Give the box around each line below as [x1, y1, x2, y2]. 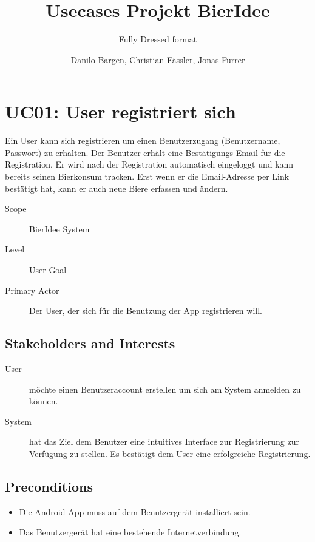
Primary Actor [5, 283, 59, 296]
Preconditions [5, 476, 93, 495]
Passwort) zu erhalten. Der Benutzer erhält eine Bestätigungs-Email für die [5, 146, 285, 158]
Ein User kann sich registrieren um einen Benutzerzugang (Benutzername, [5, 134, 280, 147]
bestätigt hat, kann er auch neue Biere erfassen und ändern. [5, 181, 228, 194]
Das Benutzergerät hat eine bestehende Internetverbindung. [19, 526, 242, 538]
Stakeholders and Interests [5, 334, 175, 353]
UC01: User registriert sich [5, 99, 236, 124]
